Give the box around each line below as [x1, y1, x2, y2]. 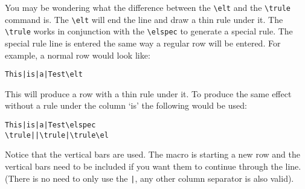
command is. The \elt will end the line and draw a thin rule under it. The [5, 13, 283, 25]
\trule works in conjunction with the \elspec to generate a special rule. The [5, 25, 293, 37]
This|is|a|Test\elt [5, 70, 83, 79]
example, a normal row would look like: [5, 48, 150, 61]
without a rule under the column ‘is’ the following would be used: [5, 99, 247, 112]
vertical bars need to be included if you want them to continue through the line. [5, 159, 301, 172]
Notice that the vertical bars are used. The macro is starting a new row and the [5, 148, 300, 161]
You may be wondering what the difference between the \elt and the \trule [5, 1, 291, 13]
